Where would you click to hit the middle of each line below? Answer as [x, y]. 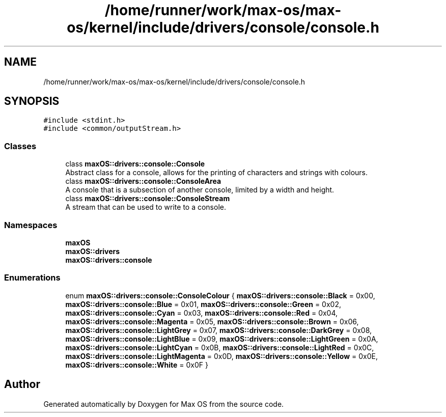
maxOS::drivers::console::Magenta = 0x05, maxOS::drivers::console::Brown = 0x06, [212, 321]
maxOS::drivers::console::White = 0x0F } [137, 365]
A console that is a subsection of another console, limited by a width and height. [200, 190]
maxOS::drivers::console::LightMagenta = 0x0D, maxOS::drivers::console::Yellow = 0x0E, [222, 356]
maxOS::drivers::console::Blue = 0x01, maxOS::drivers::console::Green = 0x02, [203, 304]
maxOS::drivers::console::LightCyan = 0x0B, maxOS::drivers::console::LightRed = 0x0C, [220, 347]
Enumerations [32, 278]
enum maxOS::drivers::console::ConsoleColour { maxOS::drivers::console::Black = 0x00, [220, 295]
